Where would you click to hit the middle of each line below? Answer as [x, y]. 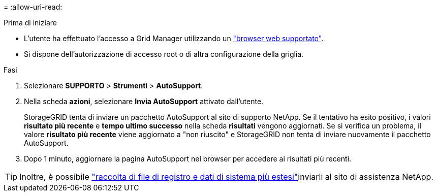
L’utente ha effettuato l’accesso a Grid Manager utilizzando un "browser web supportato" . [174, 38]
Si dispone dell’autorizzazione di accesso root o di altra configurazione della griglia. [164, 54]
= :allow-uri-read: [33, 7]
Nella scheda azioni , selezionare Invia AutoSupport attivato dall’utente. [144, 101]
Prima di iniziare [30, 23]
